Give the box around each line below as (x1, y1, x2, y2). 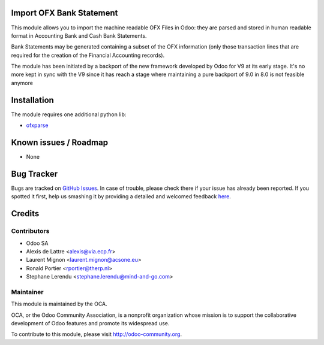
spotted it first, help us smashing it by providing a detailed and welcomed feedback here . (11, 193, 231, 200)
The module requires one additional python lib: (11, 111, 127, 118)
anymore (11, 79, 33, 86)
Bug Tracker (11, 168, 58, 179)
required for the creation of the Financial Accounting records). (11, 52, 165, 59)
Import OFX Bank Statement (11, 8, 118, 18)
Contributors (11, 227, 50, 235)
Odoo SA (26, 240, 49, 247)
